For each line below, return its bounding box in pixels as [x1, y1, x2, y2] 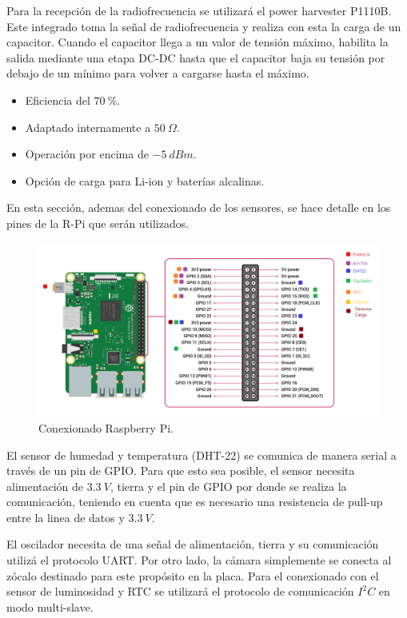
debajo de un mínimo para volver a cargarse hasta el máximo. [6, 65, 309, 82]
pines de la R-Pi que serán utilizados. [6, 214, 190, 231]
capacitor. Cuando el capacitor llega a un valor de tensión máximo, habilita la [6, 34, 389, 50]
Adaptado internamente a [25, 118, 151, 135]
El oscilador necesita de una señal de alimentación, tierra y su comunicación [6, 536, 379, 552]
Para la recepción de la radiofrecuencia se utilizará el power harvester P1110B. [6, 2, 392, 18]
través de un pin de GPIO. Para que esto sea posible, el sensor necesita [6, 462, 355, 479]
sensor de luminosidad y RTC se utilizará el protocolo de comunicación [6, 583, 354, 600]
